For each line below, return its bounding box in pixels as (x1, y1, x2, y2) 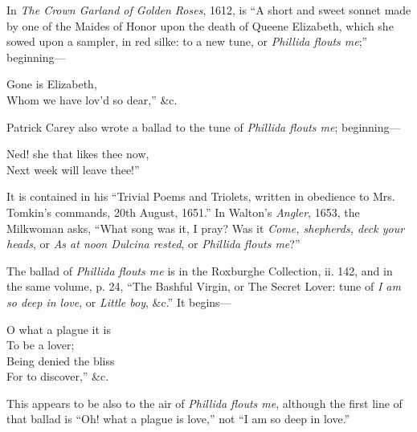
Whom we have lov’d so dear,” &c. (6, 91, 178, 108)
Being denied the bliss (6, 352, 115, 369)
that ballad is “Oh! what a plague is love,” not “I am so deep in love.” (6, 410, 350, 427)
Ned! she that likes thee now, (6, 145, 149, 162)
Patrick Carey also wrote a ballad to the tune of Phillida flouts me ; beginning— (6, 118, 401, 135)
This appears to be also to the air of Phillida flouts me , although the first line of (6, 394, 403, 411)
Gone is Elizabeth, (6, 75, 97, 92)
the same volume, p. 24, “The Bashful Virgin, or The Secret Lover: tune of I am (6, 278, 401, 295)
